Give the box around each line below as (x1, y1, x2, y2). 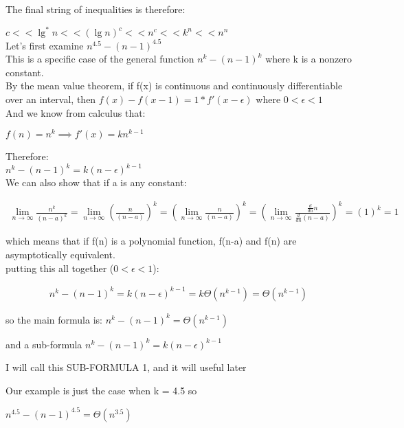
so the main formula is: (5, 312, 102, 326)
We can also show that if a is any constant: (5, 175, 187, 190)
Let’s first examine (5, 38, 84, 52)
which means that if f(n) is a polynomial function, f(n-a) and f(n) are (5, 234, 297, 248)
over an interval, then (5, 91, 96, 106)
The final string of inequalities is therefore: (5, 2, 186, 16)
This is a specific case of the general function (5, 52, 194, 66)
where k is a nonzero (265, 52, 352, 66)
